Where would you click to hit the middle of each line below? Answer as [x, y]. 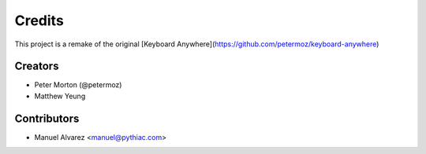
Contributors [47, 118]
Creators [37, 66]
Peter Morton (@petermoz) [78, 85]
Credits [39, 20]
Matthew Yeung [60, 96]
